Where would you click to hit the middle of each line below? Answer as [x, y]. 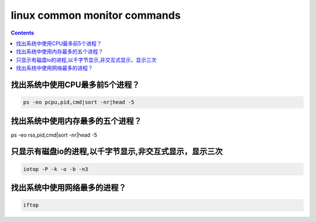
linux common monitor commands [96, 15]
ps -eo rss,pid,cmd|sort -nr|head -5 [54, 135]
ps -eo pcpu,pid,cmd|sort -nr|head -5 [79, 102]
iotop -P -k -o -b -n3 [56, 169]
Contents [23, 33]
